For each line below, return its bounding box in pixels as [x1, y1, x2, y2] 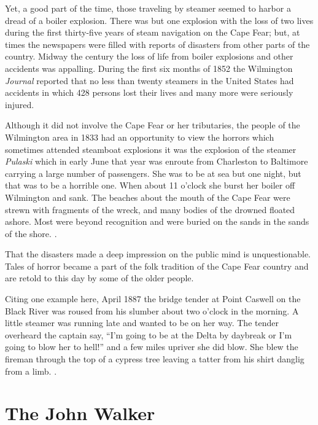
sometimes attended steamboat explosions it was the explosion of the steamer [5, 142, 297, 155]
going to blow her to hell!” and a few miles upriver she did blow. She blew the [5, 340, 298, 353]
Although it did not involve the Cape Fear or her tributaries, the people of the [5, 119, 300, 131]
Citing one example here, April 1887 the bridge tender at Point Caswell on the [5, 292, 301, 305]
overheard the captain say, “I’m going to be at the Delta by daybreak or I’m [5, 328, 292, 341]
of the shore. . [5, 227, 57, 240]
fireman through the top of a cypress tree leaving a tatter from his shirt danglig [5, 353, 304, 365]
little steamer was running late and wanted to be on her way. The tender [5, 316, 279, 329]
